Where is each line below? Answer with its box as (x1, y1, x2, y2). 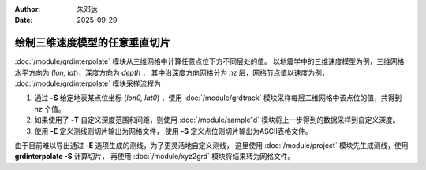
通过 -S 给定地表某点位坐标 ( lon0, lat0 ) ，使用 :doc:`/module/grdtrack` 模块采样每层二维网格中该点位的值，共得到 (34, 93, 402, 102)
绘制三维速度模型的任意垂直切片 (14, 36, 170, 50)
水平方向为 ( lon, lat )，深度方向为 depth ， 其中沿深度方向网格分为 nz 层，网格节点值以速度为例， (14, 68, 329, 77)
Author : (14, 5, 41, 13)
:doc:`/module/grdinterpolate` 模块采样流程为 (14, 79, 161, 88)
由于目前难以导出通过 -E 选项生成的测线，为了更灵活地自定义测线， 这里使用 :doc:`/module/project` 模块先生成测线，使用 (14, 141, 409, 150)
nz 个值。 (34, 104, 65, 113)
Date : (14, 16, 33, 25)
